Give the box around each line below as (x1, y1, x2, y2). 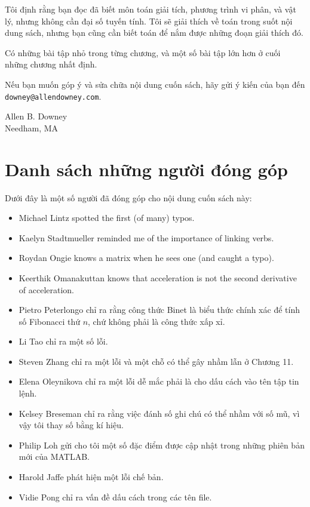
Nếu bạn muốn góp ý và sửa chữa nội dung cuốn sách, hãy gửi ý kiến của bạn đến (5, 78, 305, 90)
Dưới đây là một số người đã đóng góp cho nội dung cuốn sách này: (5, 191, 252, 204)
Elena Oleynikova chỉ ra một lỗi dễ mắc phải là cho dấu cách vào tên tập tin (19, 375, 299, 388)
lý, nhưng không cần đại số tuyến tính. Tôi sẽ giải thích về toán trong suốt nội (5, 14, 293, 27)
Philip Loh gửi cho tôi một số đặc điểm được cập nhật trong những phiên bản (19, 438, 305, 451)
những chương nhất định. (5, 58, 97, 70)
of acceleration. (19, 283, 75, 296)
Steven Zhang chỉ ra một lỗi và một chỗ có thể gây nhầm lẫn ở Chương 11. (19, 355, 294, 367)
